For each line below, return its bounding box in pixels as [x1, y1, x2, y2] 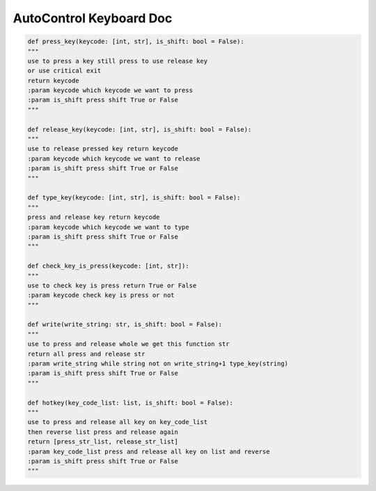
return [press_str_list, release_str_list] [27, 438, 179, 446]
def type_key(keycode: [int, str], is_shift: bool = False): [27, 194, 241, 202]
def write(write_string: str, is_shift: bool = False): [27, 321, 223, 328]
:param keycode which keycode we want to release [27, 154, 201, 163]
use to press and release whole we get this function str [27, 340, 230, 348]
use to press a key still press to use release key [27, 56, 208, 65]
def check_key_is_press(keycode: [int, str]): [27, 262, 189, 270]
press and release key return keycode [27, 213, 160, 221]
